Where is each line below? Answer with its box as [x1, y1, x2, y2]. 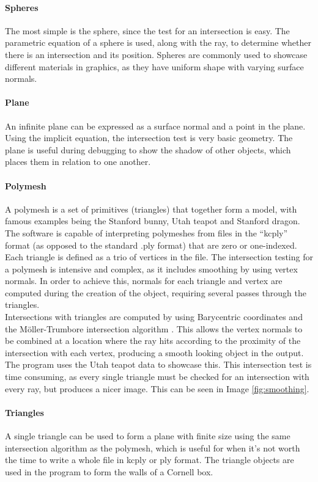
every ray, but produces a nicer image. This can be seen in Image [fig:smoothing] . [5, 382, 309, 395]
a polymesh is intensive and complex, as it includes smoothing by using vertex [5, 262, 298, 275]
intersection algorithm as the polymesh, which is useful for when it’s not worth [5, 441, 300, 454]
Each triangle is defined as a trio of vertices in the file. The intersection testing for [5, 250, 313, 263]
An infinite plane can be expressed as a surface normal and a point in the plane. [5, 119, 306, 132]
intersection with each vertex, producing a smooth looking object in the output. [5, 346, 304, 359]
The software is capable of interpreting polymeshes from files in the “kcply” [5, 226, 288, 239]
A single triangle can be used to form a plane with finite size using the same [5, 429, 290, 442]
